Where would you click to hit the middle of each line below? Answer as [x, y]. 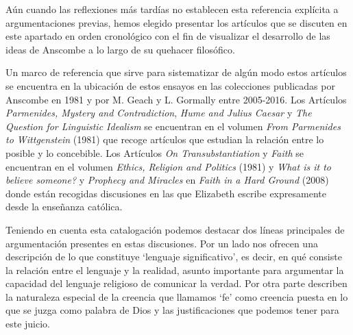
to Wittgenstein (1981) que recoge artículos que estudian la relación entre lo [165, 139]
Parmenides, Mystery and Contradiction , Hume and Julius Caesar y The [159, 113]
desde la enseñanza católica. [64, 207]
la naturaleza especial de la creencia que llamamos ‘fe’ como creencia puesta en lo [177, 296]
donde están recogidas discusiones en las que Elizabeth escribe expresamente [166, 193]
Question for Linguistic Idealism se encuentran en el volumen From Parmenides [173, 126]
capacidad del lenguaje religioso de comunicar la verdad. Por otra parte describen [176, 283]
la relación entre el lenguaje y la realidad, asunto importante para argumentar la [175, 270]
